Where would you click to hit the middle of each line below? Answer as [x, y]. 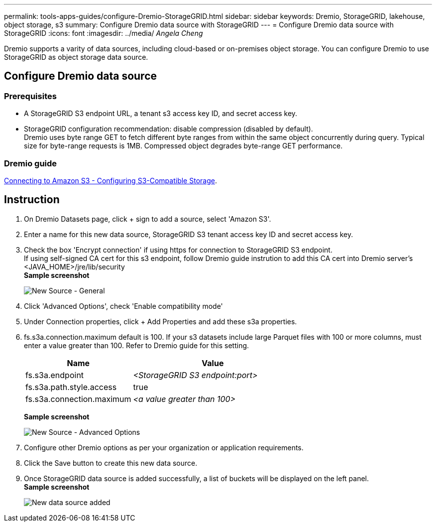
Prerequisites [30, 96]
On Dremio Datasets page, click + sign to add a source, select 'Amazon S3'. [148, 219]
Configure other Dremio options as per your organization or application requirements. [164, 447]
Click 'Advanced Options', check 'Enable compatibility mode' [123, 306]
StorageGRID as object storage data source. [76, 57]
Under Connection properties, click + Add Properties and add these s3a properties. [161, 321]
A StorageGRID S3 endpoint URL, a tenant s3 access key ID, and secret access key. [161, 114]
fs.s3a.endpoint [55, 375]
